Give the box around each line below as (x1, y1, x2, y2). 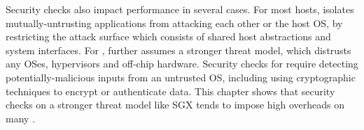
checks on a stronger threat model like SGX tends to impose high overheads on (6, 97, 344, 112)
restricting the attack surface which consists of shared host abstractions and (6, 29, 331, 44)
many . (6, 111, 35, 125)
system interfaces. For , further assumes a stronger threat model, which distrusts (6, 42, 351, 57)
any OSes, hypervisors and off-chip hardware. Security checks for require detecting (6, 56, 358, 71)
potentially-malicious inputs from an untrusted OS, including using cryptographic (6, 70, 356, 84)
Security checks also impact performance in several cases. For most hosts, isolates (6, 2, 354, 16)
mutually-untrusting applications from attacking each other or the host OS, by (6, 15, 343, 30)
